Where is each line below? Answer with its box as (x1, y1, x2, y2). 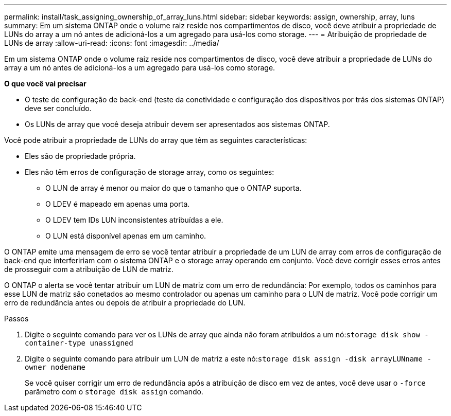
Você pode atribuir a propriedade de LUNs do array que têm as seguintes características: (4, 136, 307, 144)
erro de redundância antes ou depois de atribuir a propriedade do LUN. (4, 298, 246, 307)
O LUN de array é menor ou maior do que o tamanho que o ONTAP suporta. (45, 184, 302, 192)
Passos (4, 314, 29, 323)
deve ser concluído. (25, 104, 92, 113)
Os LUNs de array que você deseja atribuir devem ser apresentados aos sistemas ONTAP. (25, 120, 330, 129)
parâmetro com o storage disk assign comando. (25, 387, 203, 396)
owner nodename (25, 363, 86, 371)
